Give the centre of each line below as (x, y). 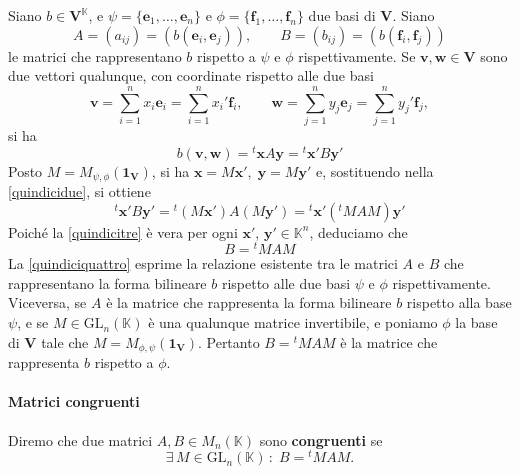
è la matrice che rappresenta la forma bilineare (249, 302)
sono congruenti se (321, 439)
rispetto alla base (459, 302)
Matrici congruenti (74, 401)
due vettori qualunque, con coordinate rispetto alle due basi (191, 75)
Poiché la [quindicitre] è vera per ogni (123, 231)
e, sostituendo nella (374, 170)
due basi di (342, 15)
